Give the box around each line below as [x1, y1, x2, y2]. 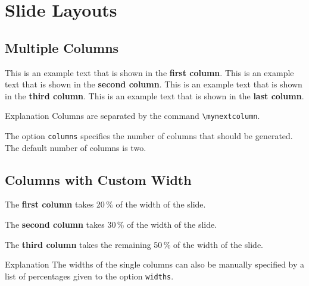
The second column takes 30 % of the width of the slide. [5, 218, 217, 231]
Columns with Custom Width [5, 170, 192, 188]
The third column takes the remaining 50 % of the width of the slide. [5, 238, 263, 250]
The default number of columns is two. [5, 141, 146, 153]
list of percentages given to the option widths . [5, 269, 174, 282]
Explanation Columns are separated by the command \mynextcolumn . [5, 109, 260, 122]
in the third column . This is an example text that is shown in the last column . [5, 89, 304, 102]
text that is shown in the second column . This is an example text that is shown [5, 78, 302, 90]
